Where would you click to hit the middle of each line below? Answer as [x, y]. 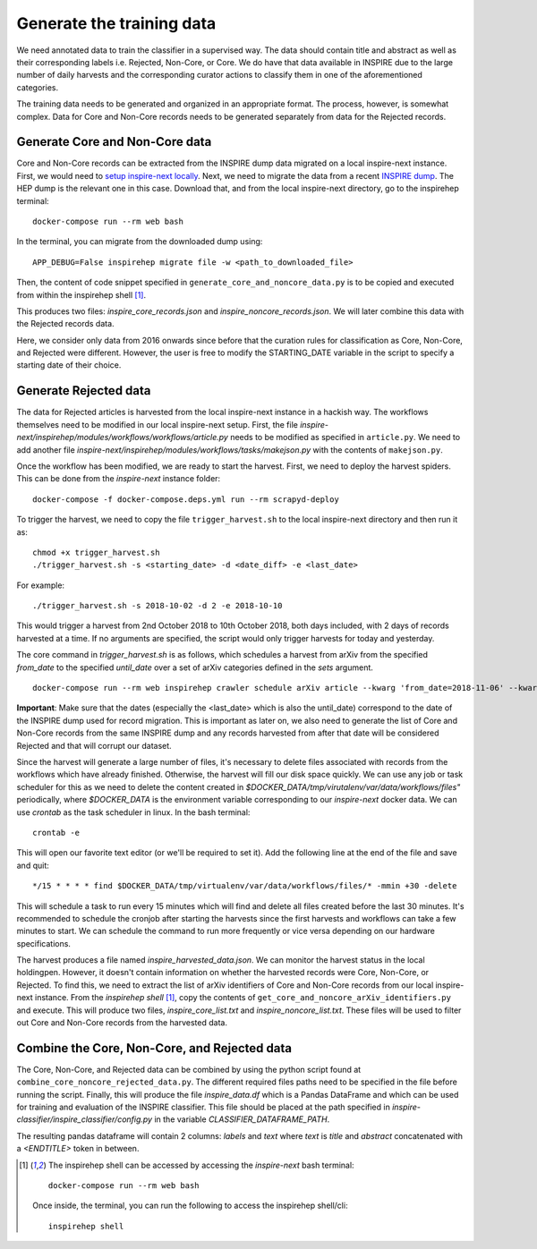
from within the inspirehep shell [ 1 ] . [81, 294]
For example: [41, 585]
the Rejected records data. [66, 324]
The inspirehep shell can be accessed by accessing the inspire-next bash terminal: [201, 1165]
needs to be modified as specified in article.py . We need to [345, 438]
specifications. [44, 943]
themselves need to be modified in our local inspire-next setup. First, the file [158, 424]
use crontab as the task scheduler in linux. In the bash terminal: [133, 812]
